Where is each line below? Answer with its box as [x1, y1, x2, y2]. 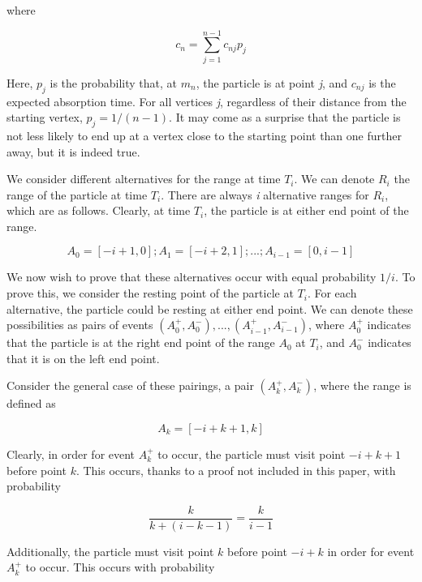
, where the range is [313, 377, 411, 394]
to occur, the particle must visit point [157, 446, 346, 463]
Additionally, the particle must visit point [6, 542, 214, 559]
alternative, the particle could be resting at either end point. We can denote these [6, 300, 413, 317]
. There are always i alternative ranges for [161, 186, 369, 203]
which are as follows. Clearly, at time [6, 202, 191, 219]
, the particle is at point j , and [196, 74, 348, 91]
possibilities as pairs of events [6, 316, 153, 333]
